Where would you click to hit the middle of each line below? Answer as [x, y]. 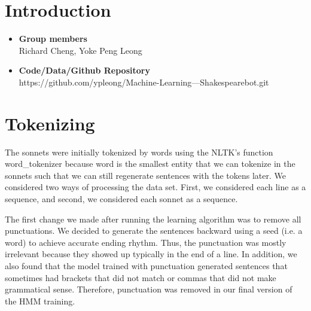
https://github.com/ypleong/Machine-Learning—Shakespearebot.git [144, 82]
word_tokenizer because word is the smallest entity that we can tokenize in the [150, 164]
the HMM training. [40, 301]
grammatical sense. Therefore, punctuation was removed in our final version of [149, 289]
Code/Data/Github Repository [84, 70]
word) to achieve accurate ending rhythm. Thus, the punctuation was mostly [146, 242]
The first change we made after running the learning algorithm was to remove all [153, 219]
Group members [53, 39]
